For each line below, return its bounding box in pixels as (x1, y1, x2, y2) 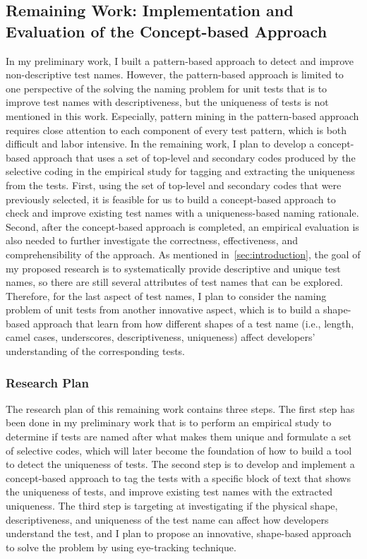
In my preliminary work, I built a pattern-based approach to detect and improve (6, 53, 354, 68)
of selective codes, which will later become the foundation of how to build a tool (6, 443, 352, 457)
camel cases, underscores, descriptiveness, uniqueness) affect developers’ (6, 330, 315, 344)
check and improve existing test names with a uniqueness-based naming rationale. (6, 205, 359, 220)
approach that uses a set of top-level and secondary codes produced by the (32, 150, 356, 164)
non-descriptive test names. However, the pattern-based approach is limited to (6, 67, 344, 82)
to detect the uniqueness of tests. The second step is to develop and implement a (6, 457, 355, 471)
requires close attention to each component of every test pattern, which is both (6, 122, 347, 137)
